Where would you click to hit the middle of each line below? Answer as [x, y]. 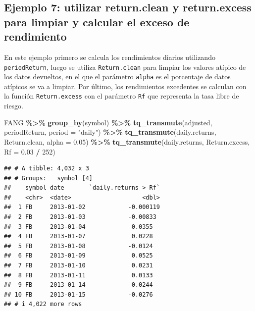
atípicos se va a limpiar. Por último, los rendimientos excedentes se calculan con [125, 86]
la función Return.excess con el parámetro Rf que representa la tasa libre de [122, 96]
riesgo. [14, 106]
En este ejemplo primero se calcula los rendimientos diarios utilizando [110, 57]
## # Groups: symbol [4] [48, 178]
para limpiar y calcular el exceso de [97, 22]
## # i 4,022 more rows [43, 304]
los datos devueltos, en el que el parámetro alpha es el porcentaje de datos [117, 77]
